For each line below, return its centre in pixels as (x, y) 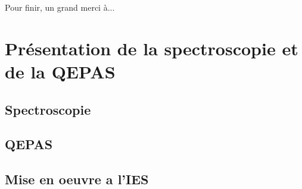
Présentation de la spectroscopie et (152, 48)
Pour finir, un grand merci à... (60, 7)
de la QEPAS (60, 71)
